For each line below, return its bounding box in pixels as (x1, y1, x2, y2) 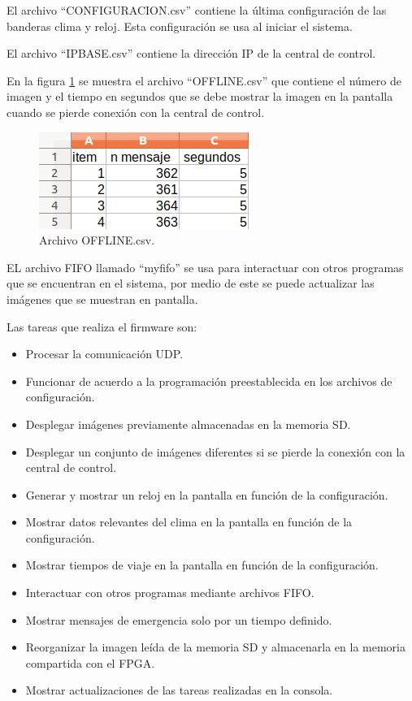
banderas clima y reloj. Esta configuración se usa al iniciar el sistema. (7, 17, 353, 34)
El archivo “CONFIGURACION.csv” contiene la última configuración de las (7, 2, 387, 18)
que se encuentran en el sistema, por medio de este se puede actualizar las (7, 275, 375, 292)
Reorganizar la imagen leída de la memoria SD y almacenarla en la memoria (25, 638, 406, 656)
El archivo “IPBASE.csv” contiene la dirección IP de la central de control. (7, 45, 376, 62)
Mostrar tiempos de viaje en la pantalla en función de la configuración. (25, 556, 379, 573)
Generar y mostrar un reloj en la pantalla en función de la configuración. (25, 486, 388, 503)
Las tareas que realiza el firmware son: (7, 318, 197, 335)
